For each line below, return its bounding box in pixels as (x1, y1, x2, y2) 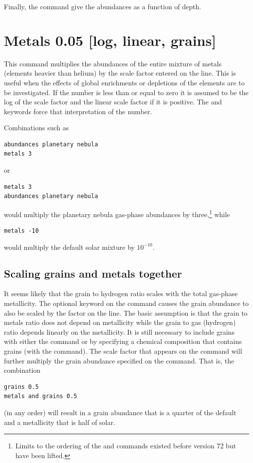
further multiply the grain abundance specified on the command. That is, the (4, 355, 235, 365)
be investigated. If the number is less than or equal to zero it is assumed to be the (4, 87, 249, 97)
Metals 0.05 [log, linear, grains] (4, 30, 217, 50)
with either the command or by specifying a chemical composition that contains (4, 336, 242, 346)
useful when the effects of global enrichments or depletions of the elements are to (4, 77, 245, 87)
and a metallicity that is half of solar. (4, 417, 115, 427)
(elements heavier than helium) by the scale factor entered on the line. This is (4, 68, 236, 78)
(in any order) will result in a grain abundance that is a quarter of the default (4, 407, 236, 418)
